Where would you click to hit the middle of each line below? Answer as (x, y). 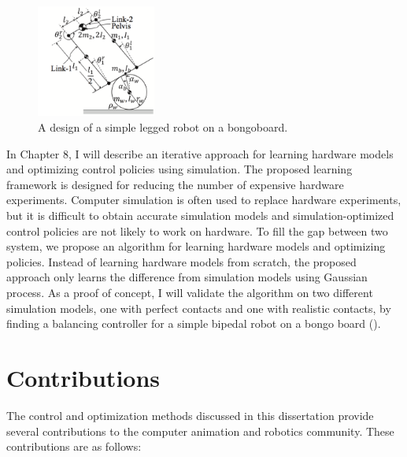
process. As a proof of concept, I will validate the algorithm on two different (190, 293)
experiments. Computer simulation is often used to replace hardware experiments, (204, 200)
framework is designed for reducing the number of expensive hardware (175, 184)
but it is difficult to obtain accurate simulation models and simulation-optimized (200, 215)
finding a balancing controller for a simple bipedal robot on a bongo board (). (194, 323)
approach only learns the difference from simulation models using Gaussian (187, 277)
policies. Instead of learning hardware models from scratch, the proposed (181, 261)
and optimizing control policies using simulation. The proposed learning (179, 169)
